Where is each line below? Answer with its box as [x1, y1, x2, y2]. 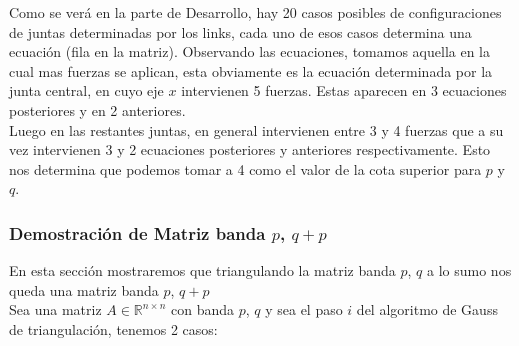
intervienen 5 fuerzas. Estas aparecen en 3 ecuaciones [181, 80, 507, 101]
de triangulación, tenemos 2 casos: [9, 318, 218, 339]
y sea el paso [265, 299, 343, 320]
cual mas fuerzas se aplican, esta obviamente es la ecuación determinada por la [9, 60, 493, 81]
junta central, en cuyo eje [9, 80, 164, 101]
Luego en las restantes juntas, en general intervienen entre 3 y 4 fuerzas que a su [9, 119, 504, 140]
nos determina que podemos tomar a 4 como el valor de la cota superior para [9, 158, 482, 179]
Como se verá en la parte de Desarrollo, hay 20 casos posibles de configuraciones [9, 2, 502, 22]
